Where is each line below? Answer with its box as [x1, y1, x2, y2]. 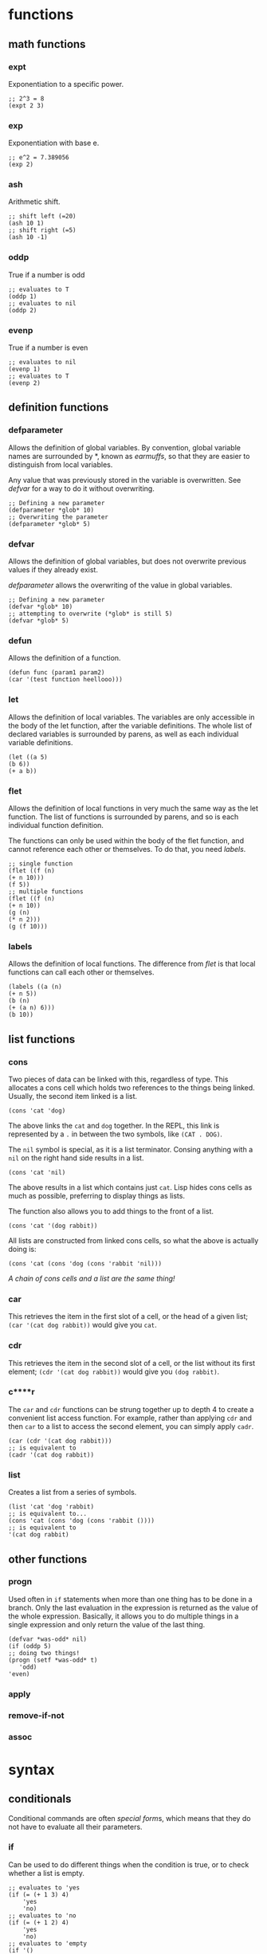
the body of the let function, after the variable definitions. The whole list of [8, 720, 253, 730]
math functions [8, 37, 86, 51]
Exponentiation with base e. [8, 138, 100, 148]
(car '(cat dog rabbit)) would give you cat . [8, 1320, 157, 1330]
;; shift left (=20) [8, 213, 77, 221]
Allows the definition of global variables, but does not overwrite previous [8, 556, 247, 567]
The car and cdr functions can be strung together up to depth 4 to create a [8, 1404, 254, 1414]
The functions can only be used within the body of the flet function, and [8, 835, 245, 846]
